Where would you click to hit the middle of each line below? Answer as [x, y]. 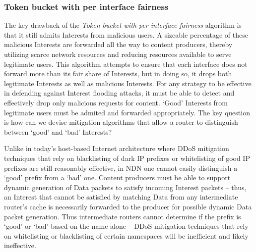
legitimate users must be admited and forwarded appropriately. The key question [127, 112]
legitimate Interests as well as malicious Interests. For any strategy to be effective [128, 83]
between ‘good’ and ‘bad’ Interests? [58, 131]
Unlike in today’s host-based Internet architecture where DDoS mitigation [117, 148]
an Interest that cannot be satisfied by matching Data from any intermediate [121, 197]
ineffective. [20, 245]
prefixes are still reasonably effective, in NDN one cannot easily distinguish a [121, 168]
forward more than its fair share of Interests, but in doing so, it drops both [118, 74]
